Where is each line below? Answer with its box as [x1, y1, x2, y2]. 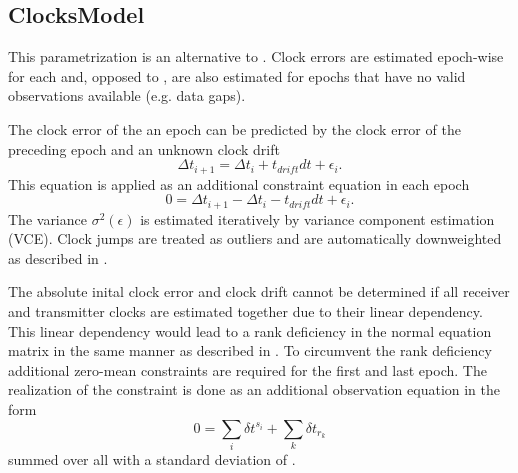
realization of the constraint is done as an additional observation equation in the [8, 379, 501, 400]
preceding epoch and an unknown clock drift [8, 138, 280, 159]
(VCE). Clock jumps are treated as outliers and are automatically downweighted [8, 228, 502, 249]
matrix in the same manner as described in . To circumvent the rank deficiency [8, 340, 492, 361]
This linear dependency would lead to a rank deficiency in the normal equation [8, 320, 492, 341]
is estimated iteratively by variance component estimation [140, 208, 495, 229]
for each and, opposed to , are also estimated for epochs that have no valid [8, 65, 466, 86]
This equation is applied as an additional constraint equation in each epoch [8, 173, 470, 194]
